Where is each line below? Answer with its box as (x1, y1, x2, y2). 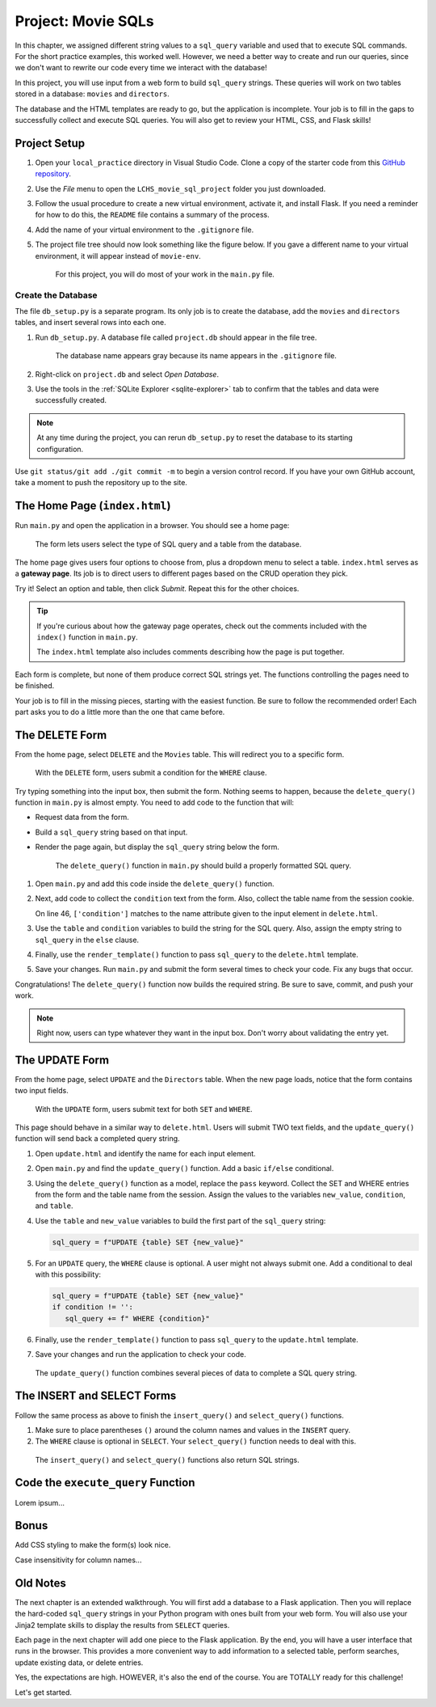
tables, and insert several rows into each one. (15, 318, 166, 327)
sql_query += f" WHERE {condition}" (65, 1314, 210, 1323)
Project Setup (15, 136, 86, 150)
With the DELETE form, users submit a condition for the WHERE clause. (35, 768, 267, 778)
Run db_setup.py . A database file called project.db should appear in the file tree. (35, 332, 317, 342)
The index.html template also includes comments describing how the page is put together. (36, 647, 345, 657)
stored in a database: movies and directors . (15, 89, 170, 99)
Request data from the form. (35, 813, 129, 822)
